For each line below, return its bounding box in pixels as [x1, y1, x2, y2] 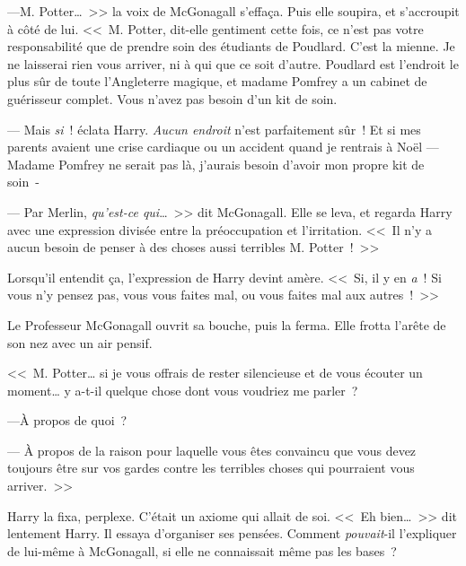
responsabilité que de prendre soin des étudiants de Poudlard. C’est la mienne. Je [7, 37, 455, 56]
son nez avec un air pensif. [7, 333, 153, 352]
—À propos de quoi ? [7, 411, 127, 430]
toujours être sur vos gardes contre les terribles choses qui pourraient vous [7, 458, 415, 477]
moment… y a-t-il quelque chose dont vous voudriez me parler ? [7, 380, 358, 399]
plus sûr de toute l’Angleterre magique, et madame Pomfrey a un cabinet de [7, 72, 427, 91]
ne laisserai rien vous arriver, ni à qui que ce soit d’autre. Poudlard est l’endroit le [7, 54, 459, 73]
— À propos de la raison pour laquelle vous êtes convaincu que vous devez [7, 440, 417, 459]
